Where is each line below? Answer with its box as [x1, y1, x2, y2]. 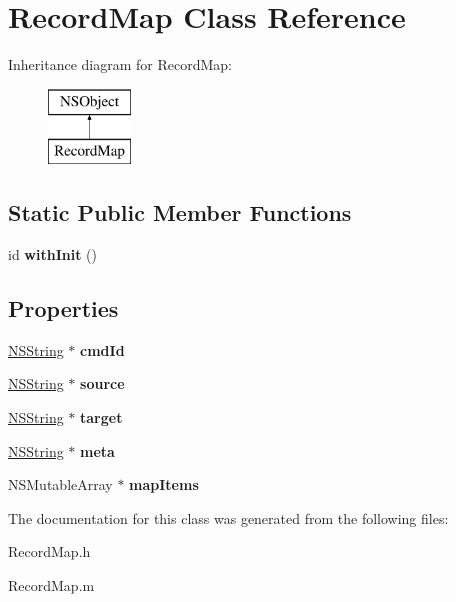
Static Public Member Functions [8, 197, 352, 228]
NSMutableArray [8, 474, 113, 495]
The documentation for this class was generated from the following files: [8, 507, 449, 528]
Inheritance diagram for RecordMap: [8, 54, 232, 75]
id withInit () [8, 244, 97, 265]
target [80, 407, 123, 428]
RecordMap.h [8, 541, 91, 562]
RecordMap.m [8, 575, 95, 596]
